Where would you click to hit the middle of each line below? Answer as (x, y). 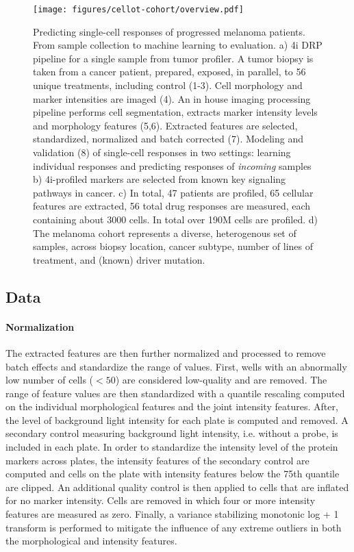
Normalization (40, 326)
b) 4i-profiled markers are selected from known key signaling (160, 179)
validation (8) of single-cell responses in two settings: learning (162, 152)
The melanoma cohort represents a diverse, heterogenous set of (165, 233)
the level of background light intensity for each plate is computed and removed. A (177, 419)
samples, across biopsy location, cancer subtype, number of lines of (173, 246)
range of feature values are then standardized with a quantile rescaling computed (175, 393)
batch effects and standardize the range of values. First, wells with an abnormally (176, 366)
